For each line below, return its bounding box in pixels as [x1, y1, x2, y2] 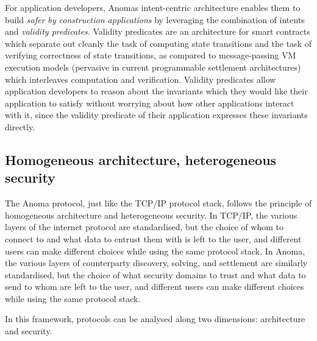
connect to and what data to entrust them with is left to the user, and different [5, 232, 302, 245]
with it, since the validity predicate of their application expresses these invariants [5, 108, 308, 121]
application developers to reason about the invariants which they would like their [5, 85, 308, 97]
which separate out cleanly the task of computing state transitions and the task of [5, 37, 312, 49]
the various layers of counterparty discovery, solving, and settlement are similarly [5, 256, 308, 269]
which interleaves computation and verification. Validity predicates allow [5, 72, 276, 85]
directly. [5, 120, 35, 133]
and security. [5, 325, 52, 337]
